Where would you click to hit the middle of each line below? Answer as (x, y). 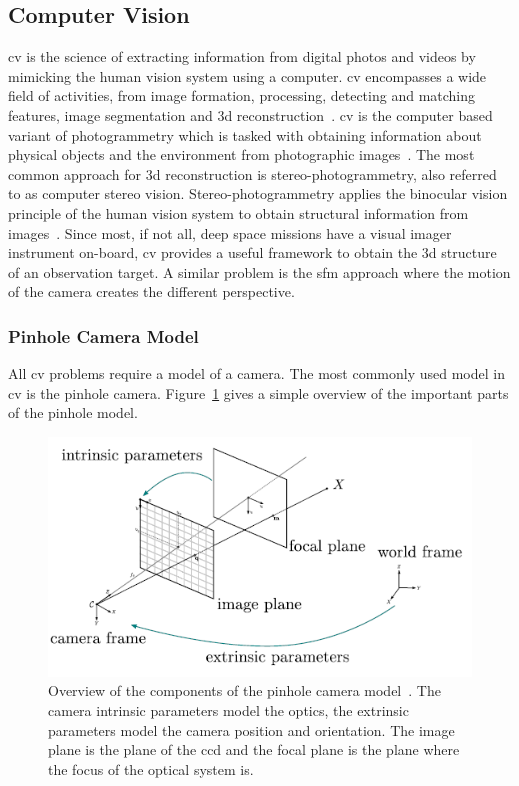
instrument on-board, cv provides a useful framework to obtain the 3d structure (252, 252)
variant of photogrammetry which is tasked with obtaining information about (245, 134)
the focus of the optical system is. (151, 768)
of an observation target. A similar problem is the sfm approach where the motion (259, 271)
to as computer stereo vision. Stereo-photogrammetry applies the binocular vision (258, 193)
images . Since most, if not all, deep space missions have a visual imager (230, 232)
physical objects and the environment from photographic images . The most (241, 154)
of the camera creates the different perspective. (151, 291)
